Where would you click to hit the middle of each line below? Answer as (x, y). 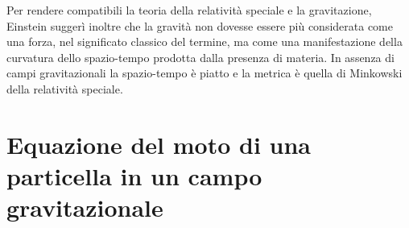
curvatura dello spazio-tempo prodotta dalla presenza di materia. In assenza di (200, 57)
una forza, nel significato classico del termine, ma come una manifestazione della (204, 41)
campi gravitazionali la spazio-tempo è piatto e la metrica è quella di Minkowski (204, 73)
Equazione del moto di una (159, 144)
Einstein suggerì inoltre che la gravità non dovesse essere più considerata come (200, 25)
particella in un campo (134, 175)
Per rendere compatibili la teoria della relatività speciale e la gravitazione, (189, 10)
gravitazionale (85, 207)
